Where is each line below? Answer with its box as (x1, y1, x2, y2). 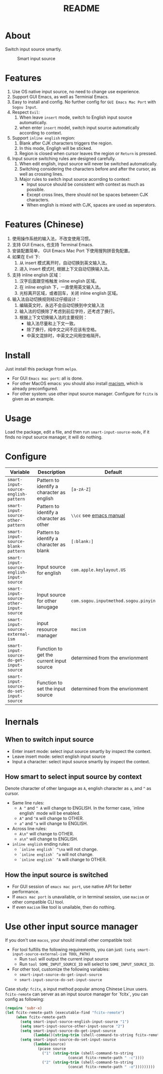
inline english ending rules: (12, 841, 70, 847)
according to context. (19, 129, 62, 136)
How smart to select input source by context (5, 773, 142, 781)
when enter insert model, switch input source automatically (19, 125, 140, 130)
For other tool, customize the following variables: (12, 966, 110, 972)
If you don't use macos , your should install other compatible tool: (5, 937, 132, 943)
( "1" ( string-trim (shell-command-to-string (42, 1051, 133, 1056)
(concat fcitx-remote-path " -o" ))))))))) (67, 1064, 155, 1069)
